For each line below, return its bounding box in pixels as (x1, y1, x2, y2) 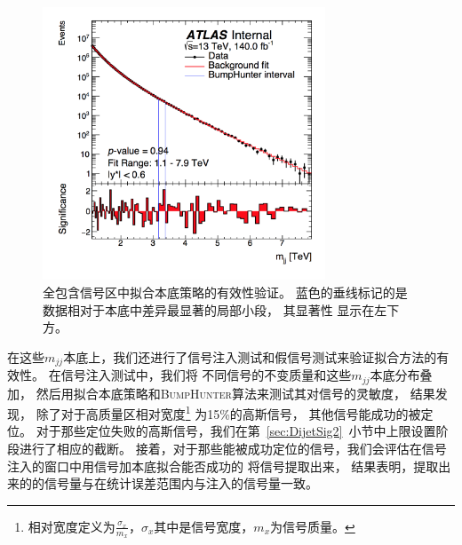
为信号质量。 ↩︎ (270, 517, 355, 535)
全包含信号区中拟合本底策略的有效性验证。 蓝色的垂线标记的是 (43, 282, 408, 301)
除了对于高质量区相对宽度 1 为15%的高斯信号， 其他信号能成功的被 (36, 402, 421, 423)
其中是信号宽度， (154, 517, 254, 535)
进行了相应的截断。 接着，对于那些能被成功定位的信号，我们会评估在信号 (19, 439, 447, 458)
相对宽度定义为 (28, 517, 115, 535)
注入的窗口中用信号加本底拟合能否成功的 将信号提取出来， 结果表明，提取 (7, 456, 439, 475)
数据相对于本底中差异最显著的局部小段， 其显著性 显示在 (43, 300, 375, 319)
